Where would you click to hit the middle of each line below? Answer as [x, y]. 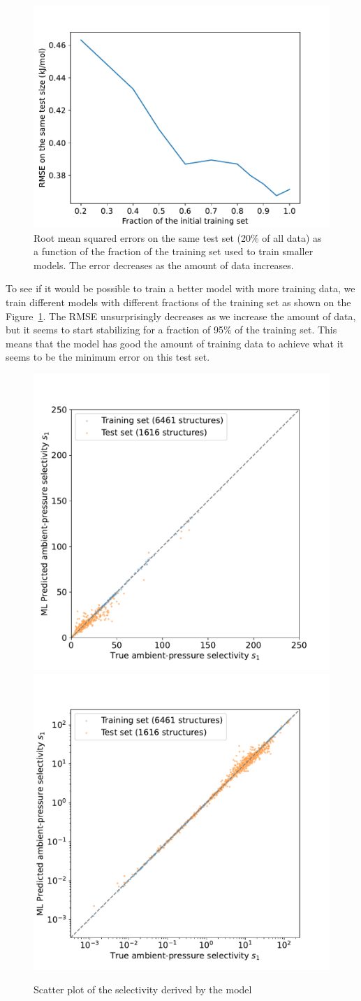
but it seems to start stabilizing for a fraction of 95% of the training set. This [171, 330]
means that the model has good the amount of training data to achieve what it [175, 343]
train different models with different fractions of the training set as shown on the [178, 302]
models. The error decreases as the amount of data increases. [164, 265]
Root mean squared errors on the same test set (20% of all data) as [178, 237]
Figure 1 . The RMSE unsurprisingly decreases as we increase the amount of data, [181, 316]
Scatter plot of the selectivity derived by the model [143, 989]
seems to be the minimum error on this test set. [108, 357]
